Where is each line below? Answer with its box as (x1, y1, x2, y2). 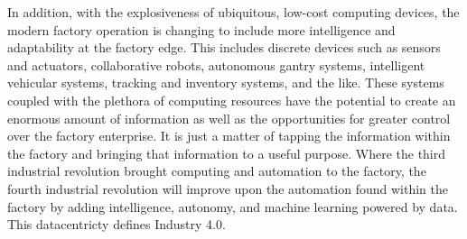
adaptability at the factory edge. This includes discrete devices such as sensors (7, 38, 441, 57)
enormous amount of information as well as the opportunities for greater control (7, 108, 451, 127)
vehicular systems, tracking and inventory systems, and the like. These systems (7, 73, 444, 92)
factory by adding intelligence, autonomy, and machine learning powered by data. (7, 197, 458, 216)
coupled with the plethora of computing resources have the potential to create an (7, 90, 456, 109)
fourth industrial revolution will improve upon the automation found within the (7, 179, 449, 198)
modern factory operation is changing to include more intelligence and (7, 20, 396, 39)
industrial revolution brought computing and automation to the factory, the (7, 161, 426, 180)
